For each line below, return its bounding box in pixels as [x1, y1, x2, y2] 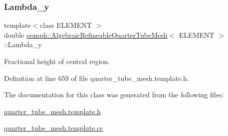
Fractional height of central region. [4, 56, 110, 66]
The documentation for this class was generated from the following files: [4, 89, 224, 100]
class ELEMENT [40, 20, 92, 30]
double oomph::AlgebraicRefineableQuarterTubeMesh [4, 29, 168, 40]
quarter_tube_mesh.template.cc [4, 123, 103, 133]
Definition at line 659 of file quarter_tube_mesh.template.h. [4, 72, 189, 83]
